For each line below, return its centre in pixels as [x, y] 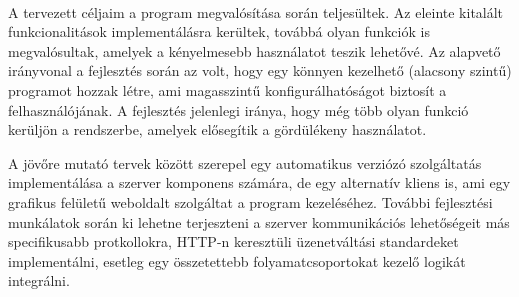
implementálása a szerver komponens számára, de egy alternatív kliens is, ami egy [259, 182]
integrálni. [39, 280]
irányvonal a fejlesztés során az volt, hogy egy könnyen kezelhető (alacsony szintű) [260, 70]
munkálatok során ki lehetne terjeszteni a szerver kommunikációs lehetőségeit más [259, 221]
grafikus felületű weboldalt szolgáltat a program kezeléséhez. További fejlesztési [250, 201]
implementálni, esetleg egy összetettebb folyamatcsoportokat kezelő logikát [237, 260]
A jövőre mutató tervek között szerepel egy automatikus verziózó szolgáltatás [245, 162]
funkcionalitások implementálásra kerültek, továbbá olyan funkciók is [219, 31]
